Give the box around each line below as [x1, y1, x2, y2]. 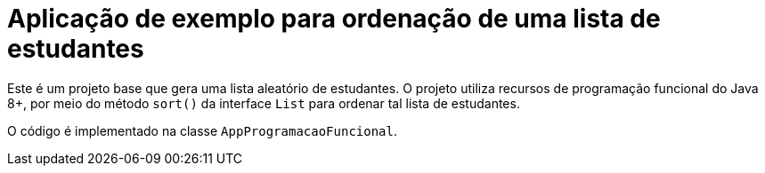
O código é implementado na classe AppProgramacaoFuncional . [7, 122, 398, 138]
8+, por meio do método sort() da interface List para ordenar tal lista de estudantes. [7, 95, 520, 111]
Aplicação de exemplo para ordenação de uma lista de [7, 4, 661, 34]
